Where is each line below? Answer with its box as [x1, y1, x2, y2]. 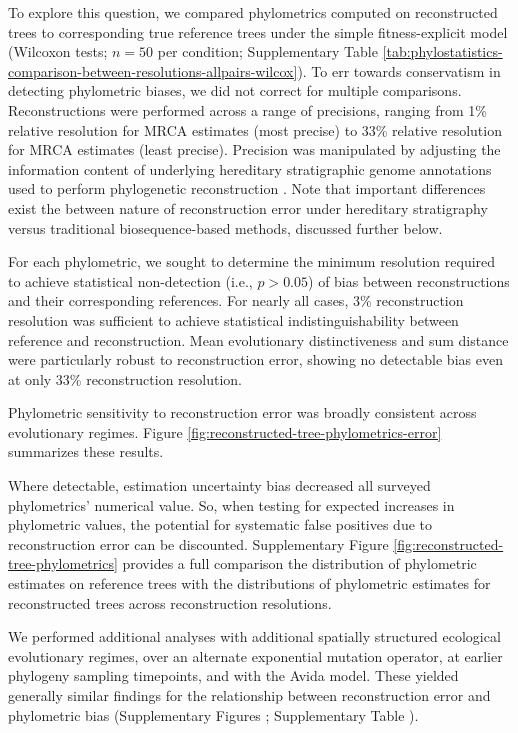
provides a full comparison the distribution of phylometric [122, 553, 477, 574]
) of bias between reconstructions [308, 270, 510, 291]
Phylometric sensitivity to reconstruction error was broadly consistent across [8, 402, 477, 423]
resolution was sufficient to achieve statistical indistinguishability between [8, 309, 459, 330]
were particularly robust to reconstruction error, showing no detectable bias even [8, 349, 503, 370]
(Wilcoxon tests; [8, 41, 108, 62]
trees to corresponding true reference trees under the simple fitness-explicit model [8, 21, 508, 42]
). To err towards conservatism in [297, 60, 501, 81]
